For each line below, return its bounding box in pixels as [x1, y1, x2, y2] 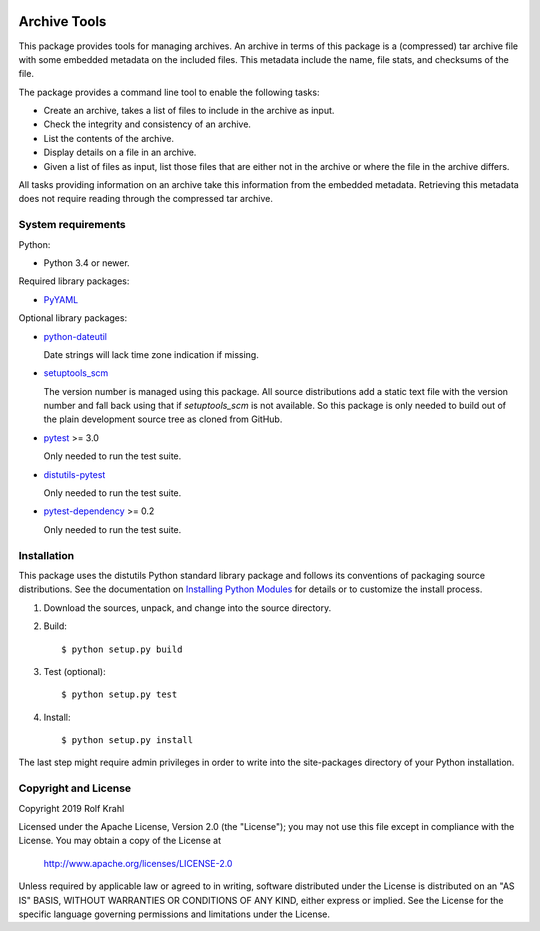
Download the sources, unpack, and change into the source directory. [43, 601, 332, 614]
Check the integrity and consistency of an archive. [43, 118, 252, 130]
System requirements [18, 218, 126, 232]
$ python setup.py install [61, 735, 194, 746]
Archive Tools [18, 13, 107, 30]
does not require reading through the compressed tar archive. [18, 193, 274, 205]
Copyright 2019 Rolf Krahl [18, 802, 125, 814]
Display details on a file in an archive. [43, 146, 197, 159]
